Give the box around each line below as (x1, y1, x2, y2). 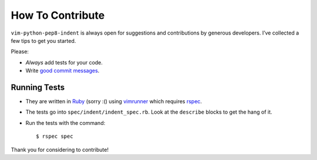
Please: (11, 48, 29, 55)
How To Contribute (11, 9, 105, 22)
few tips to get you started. (11, 37, 76, 44)
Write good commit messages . (25, 67, 100, 74)
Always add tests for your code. (25, 59, 103, 66)
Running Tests (11, 82, 65, 92)
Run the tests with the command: (25, 119, 106, 126)
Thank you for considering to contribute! (11, 146, 109, 153)
